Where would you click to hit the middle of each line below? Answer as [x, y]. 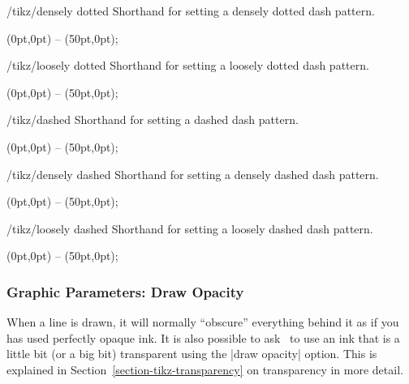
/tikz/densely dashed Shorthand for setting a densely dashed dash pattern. [193, 174]
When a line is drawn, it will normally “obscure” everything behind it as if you [203, 322]
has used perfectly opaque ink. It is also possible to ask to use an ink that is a [203, 337]
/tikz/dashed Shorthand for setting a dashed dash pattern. [153, 119]
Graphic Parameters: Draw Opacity [125, 291]
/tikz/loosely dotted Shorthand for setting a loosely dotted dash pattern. [188, 65]
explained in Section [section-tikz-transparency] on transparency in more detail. [205, 369]
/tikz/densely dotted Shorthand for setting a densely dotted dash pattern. [191, 11]
